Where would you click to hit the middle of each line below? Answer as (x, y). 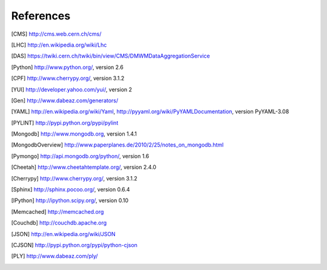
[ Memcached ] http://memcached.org (58, 211)
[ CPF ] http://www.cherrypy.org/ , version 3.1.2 (68, 78)
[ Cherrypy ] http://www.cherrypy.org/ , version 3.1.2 (74, 178)
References (41, 16)
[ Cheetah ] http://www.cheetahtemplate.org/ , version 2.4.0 (84, 167)
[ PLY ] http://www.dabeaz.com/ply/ (54, 256)
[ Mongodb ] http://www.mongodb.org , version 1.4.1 (74, 134)
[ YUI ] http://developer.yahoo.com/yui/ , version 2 (72, 89)
